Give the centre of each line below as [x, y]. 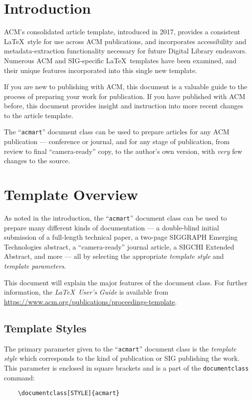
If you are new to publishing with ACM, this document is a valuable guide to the [126, 87]
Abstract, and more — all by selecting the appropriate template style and [114, 256]
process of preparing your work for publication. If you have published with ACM [125, 96]
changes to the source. [37, 161]
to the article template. [39, 115]
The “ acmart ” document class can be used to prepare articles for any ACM [117, 132]
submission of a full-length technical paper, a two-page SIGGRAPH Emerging [121, 237]
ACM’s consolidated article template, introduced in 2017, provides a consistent [122, 32]
